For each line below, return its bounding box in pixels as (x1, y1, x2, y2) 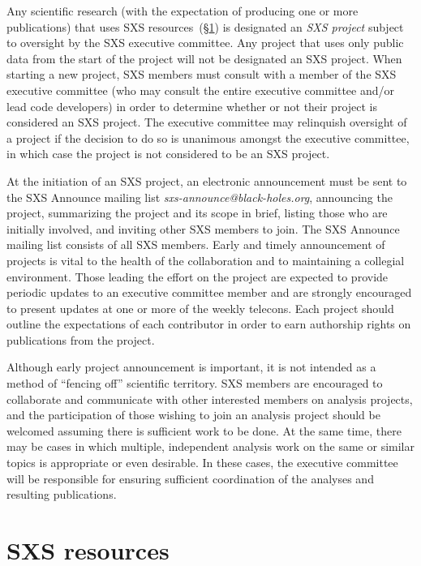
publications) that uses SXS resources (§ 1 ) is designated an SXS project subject (6, 18, 404, 35)
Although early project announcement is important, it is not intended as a (6, 358, 376, 375)
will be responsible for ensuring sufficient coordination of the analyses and (6, 470, 374, 487)
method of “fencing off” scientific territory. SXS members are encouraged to (6, 375, 383, 392)
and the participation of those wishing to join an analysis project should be (6, 406, 380, 423)
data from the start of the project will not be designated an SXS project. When (6, 49, 402, 66)
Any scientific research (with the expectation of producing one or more (6, 2, 359, 19)
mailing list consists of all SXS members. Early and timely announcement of (6, 236, 385, 253)
